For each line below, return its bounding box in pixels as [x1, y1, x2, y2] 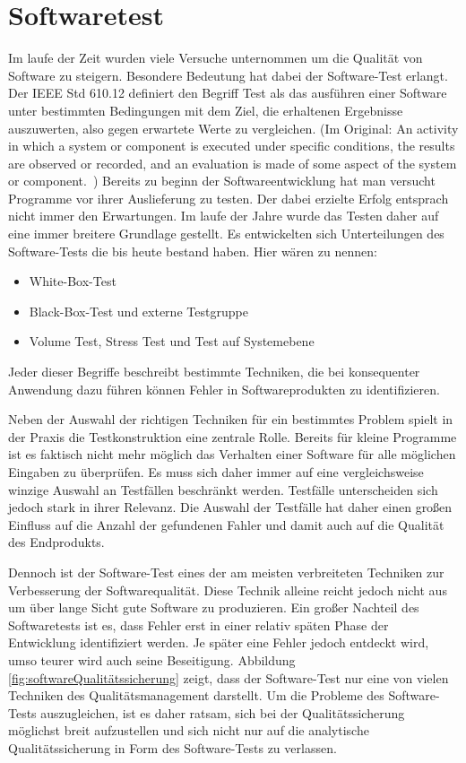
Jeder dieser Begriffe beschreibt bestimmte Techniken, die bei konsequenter [8, 362, 420, 381]
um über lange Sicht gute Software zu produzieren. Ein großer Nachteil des [8, 598, 419, 617]
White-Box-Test [29, 272, 116, 290]
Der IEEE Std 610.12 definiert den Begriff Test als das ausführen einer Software [8, 83, 447, 102]
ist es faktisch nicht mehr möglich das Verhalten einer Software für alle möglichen [8, 445, 456, 464]
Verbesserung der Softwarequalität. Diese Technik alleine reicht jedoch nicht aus [8, 580, 447, 599]
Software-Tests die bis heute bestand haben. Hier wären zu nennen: [8, 241, 377, 260]
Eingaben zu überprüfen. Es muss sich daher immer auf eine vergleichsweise [8, 463, 424, 481]
